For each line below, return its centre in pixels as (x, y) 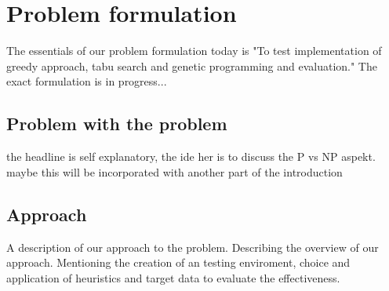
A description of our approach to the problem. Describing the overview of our (193, 247)
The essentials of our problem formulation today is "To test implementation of (194, 51)
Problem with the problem (117, 124)
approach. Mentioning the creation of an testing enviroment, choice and (178, 262)
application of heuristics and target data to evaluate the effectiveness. (173, 277)
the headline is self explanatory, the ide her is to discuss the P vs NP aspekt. (191, 156)
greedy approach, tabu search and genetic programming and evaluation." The (192, 65)
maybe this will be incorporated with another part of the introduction (175, 171)
